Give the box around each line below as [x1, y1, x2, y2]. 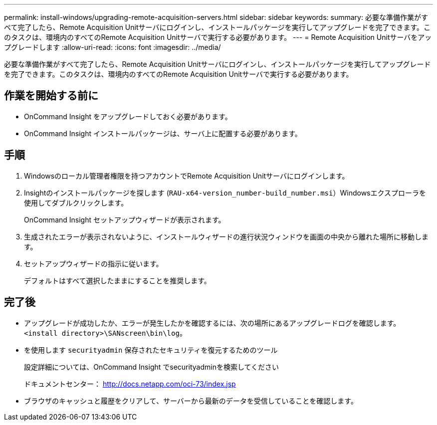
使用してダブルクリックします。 [24, 198, 128, 207]
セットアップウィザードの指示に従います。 [24, 259, 163, 268]
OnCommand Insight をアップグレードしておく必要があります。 [24, 112, 232, 121]
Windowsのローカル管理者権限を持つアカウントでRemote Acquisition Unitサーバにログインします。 [24, 171, 349, 180]
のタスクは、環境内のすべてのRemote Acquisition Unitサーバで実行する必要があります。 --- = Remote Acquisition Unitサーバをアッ [4, 33, 432, 41]
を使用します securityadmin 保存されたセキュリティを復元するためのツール [24, 345, 278, 354]
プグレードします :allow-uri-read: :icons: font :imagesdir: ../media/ [4, 43, 221, 51]
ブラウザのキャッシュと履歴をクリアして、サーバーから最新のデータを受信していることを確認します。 [24, 396, 358, 405]
